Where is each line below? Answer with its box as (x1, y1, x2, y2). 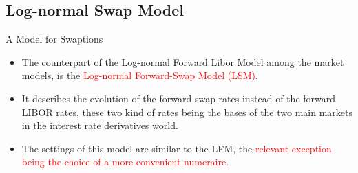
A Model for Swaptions (6, 32, 103, 46)
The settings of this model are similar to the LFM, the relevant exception (21, 141, 332, 155)
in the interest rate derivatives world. (21, 118, 178, 132)
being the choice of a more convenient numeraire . (21, 154, 229, 169)
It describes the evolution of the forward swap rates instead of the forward (21, 91, 336, 105)
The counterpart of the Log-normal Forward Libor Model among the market (21, 54, 344, 69)
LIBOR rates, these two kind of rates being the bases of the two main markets (21, 104, 352, 119)
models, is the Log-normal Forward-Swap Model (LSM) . (21, 68, 258, 82)
